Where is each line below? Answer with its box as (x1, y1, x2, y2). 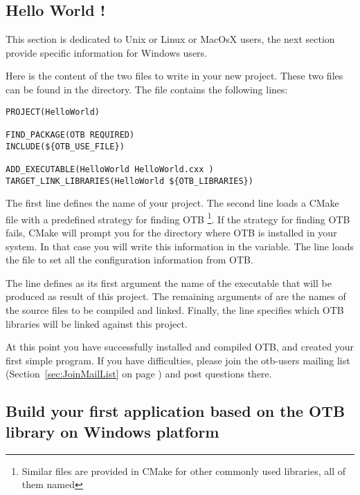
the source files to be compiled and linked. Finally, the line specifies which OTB (6, 302, 344, 317)
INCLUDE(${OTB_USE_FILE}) (6, 141, 125, 151)
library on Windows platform (6, 420, 219, 442)
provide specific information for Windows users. (6, 45, 207, 59)
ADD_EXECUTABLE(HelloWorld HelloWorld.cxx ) (6, 164, 214, 174)
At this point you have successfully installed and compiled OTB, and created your (6, 339, 354, 354)
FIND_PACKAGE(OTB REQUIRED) (6, 129, 135, 140)
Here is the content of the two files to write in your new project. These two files (6, 68, 343, 83)
